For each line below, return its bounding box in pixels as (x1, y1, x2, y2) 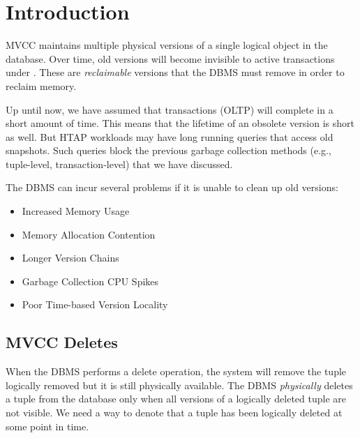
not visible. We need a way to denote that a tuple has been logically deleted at (6, 405, 343, 420)
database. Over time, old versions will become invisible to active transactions (6, 51, 335, 66)
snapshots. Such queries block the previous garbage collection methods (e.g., (6, 143, 331, 158)
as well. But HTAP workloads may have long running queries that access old (6, 129, 333, 144)
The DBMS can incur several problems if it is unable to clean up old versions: (6, 180, 338, 195)
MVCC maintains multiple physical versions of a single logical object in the (6, 38, 328, 52)
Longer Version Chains (22, 250, 119, 265)
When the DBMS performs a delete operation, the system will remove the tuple (6, 364, 347, 379)
